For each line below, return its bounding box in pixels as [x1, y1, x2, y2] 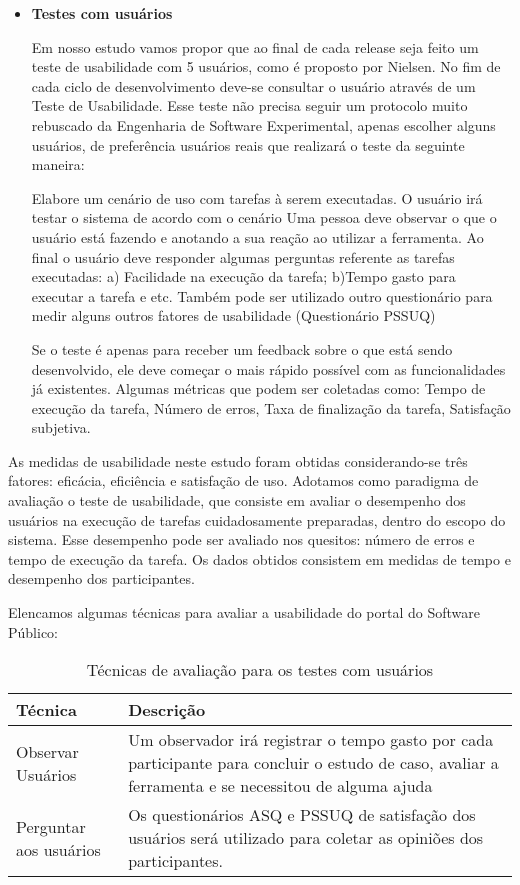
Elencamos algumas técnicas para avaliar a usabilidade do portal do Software [8, 602, 480, 623]
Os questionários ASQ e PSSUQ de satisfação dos [128, 803, 476, 827]
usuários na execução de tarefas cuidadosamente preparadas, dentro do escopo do [8, 509, 506, 530]
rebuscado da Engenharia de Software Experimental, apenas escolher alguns [31, 114, 496, 135]
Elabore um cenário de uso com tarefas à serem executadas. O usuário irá [31, 187, 483, 208]
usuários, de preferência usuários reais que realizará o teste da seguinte [31, 134, 465, 155]
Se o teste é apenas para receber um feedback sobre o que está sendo [31, 338, 453, 359]
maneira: [31, 154, 85, 175]
